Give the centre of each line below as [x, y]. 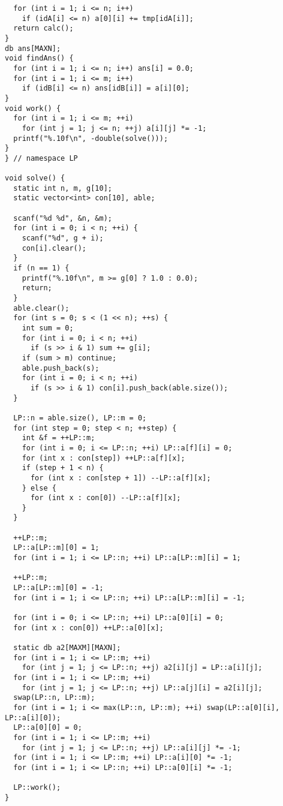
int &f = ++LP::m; [58, 438]
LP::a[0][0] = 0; [48, 728]
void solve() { [35, 178]
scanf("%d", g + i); [63, 238]
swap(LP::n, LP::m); [54, 698]
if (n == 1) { [41, 268]
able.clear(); [41, 308]
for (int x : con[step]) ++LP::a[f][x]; [103, 458]
